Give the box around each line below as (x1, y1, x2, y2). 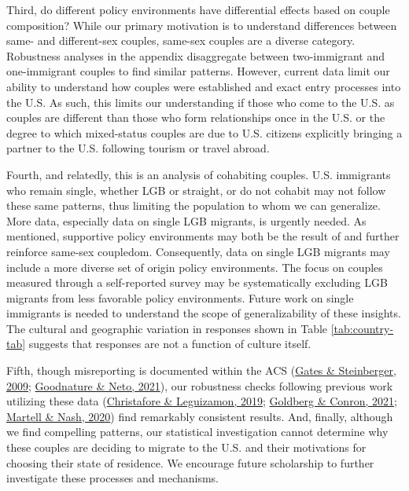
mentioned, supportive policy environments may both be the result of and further (6, 228, 400, 244)
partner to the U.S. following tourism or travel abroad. (6, 140, 270, 156)
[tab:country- (330, 320, 394, 336)
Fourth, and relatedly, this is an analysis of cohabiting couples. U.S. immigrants (6, 166, 391, 182)
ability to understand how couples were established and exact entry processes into (6, 78, 401, 94)
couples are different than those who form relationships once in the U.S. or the (6, 109, 385, 126)
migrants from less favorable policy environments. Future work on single (6, 289, 354, 306)
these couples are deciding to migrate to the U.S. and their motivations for (6, 439, 367, 456)
